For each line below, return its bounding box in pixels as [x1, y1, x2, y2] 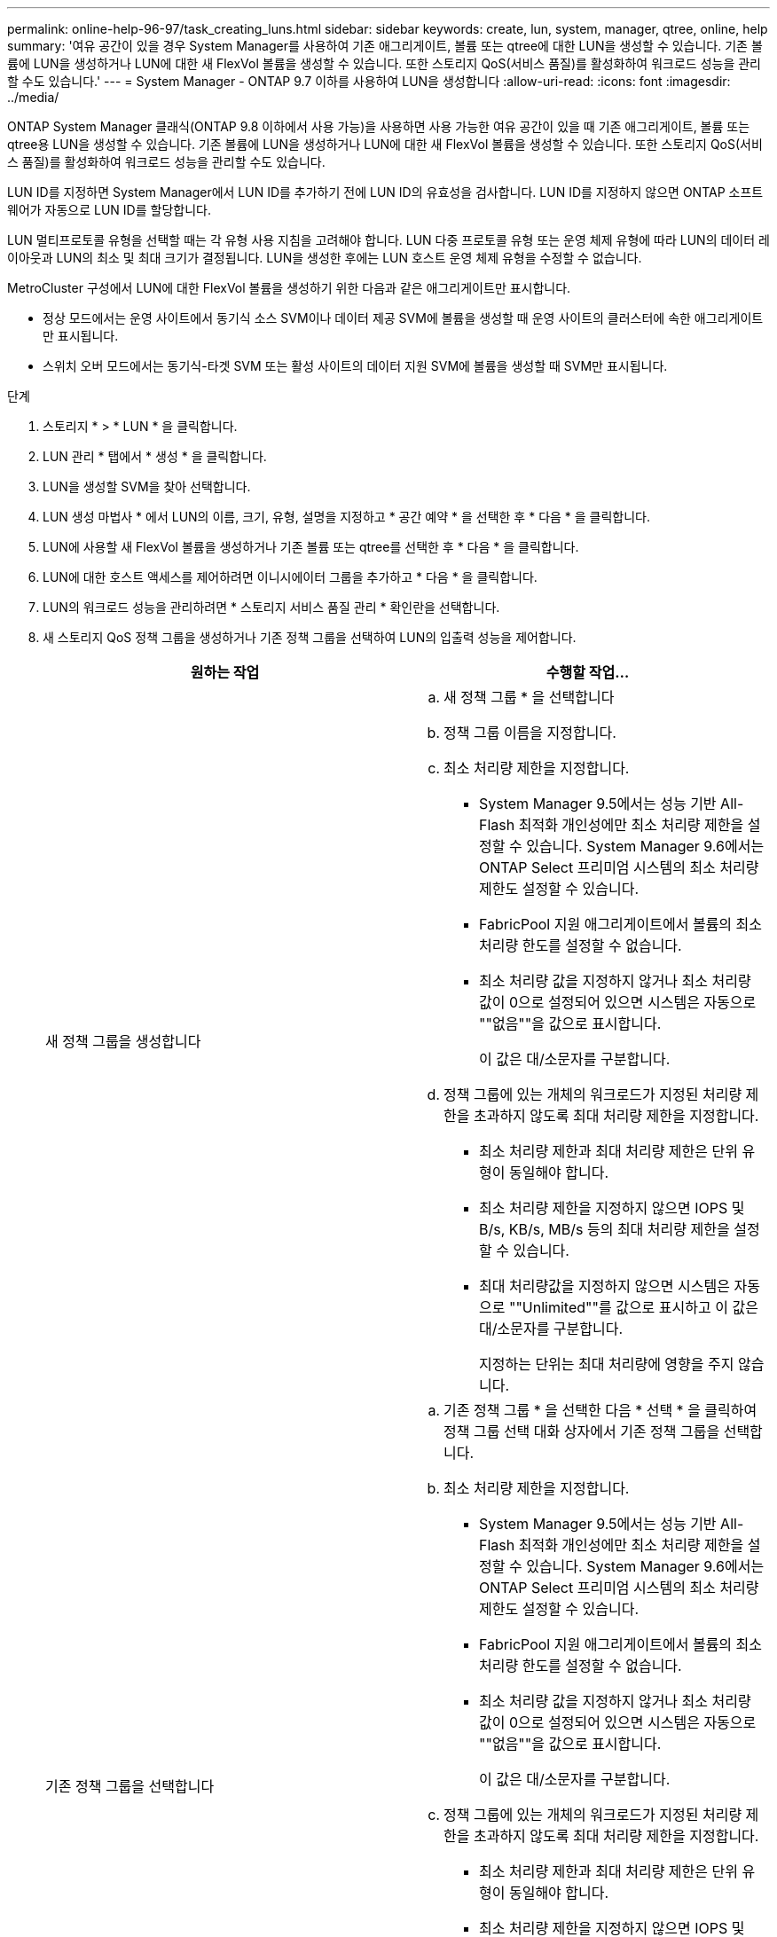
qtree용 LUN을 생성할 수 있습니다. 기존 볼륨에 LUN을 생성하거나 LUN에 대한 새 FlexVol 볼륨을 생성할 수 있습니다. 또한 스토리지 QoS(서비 [7, 137, 763, 152]
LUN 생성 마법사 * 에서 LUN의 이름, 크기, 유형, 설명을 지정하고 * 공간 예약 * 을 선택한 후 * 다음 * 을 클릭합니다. [43, 509, 651, 524]
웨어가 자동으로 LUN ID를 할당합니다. [7, 202, 211, 217]
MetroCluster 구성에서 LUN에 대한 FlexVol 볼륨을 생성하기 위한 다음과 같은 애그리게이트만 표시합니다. [7, 280, 571, 295]
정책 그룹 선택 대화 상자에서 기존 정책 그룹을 [443, 1423, 720, 1440]
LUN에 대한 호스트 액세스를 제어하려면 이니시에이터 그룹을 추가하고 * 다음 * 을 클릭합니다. [43, 569, 538, 584]
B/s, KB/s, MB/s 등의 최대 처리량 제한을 [479, 1220, 730, 1238]
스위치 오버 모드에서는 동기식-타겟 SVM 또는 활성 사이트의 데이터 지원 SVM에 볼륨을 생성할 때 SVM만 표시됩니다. [43, 358, 668, 373]
